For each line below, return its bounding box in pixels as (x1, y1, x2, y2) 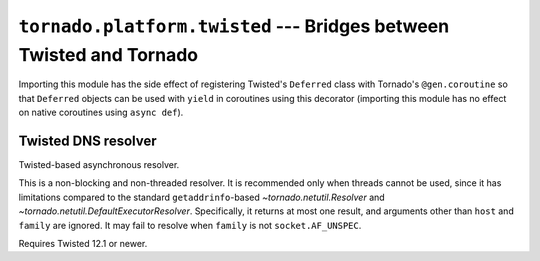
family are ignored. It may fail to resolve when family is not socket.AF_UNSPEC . (18, 219, 362, 231)
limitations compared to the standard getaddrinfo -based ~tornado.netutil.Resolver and (18, 191, 385, 203)
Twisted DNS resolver (18, 132, 157, 149)
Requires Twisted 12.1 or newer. (18, 237, 148, 249)
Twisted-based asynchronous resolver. (18, 159, 180, 171)
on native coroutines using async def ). (18, 106, 184, 119)
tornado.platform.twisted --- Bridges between (18, 15, 450, 37)
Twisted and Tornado (18, 43, 199, 66)
